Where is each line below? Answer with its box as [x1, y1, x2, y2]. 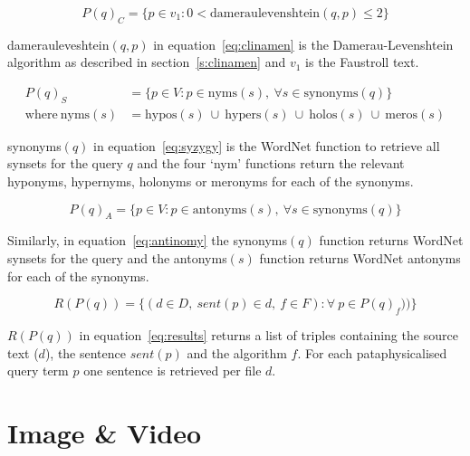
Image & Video [7, 413, 202, 451]
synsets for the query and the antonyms [7, 249, 227, 268]
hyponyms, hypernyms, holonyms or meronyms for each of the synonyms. [7, 172, 414, 191]
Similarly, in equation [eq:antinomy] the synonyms [7, 231, 288, 250]
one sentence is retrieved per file [83, 361, 262, 380]
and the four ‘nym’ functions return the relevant [137, 154, 405, 173]
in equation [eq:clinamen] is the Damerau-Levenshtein [153, 34, 454, 53]
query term [7, 361, 69, 380]
